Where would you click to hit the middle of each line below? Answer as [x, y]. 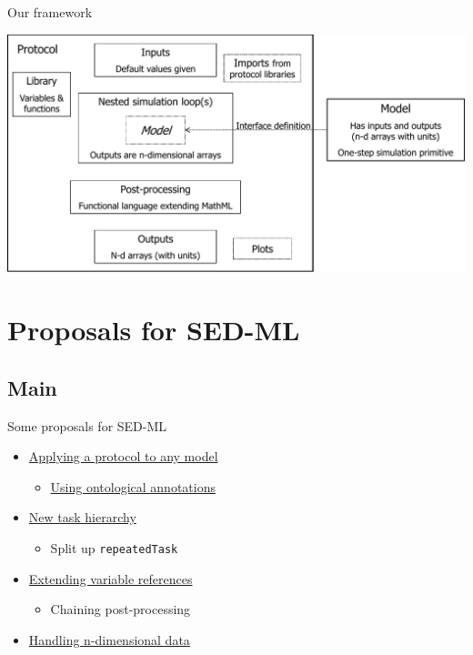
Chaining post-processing [121, 609]
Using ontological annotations [133, 486]
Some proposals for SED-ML [87, 425]
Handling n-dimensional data [109, 639]
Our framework [50, 12]
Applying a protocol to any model [123, 456]
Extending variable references [111, 578]
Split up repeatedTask [114, 547]
